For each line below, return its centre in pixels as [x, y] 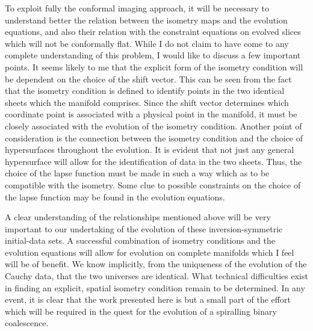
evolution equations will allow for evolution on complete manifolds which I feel [150, 252]
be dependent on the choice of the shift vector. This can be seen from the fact [148, 79]
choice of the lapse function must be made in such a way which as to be [137, 173]
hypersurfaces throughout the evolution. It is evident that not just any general [150, 150]
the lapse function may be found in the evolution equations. [115, 196]
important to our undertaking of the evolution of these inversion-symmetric [144, 228]
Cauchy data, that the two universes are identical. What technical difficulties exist [156, 276]
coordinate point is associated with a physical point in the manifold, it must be [151, 114]
